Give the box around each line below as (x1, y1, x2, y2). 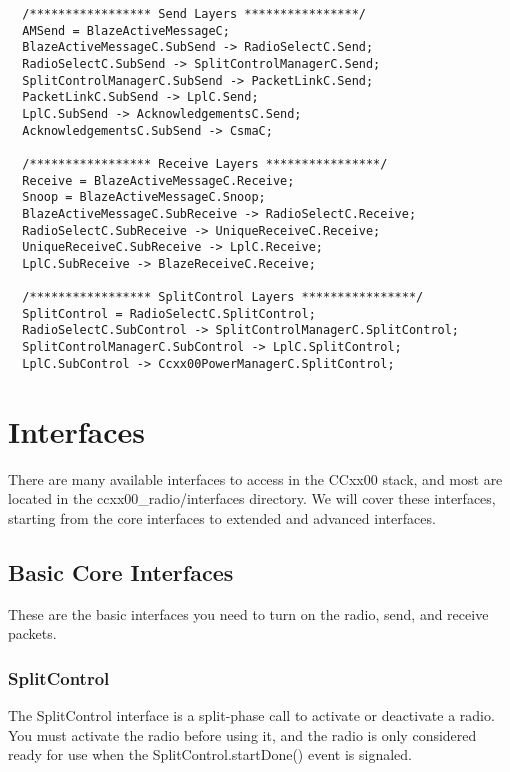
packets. (8, 623, 57, 644)
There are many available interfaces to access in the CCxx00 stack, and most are (8, 468, 503, 489)
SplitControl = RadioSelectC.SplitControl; (22, 306, 316, 321)
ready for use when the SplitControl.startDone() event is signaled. (8, 744, 412, 765)
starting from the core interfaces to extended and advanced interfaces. (8, 507, 436, 528)
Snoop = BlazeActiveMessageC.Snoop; (22, 190, 266, 205)
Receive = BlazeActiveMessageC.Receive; (22, 173, 295, 188)
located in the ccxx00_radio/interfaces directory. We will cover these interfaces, (8, 488, 496, 509)
